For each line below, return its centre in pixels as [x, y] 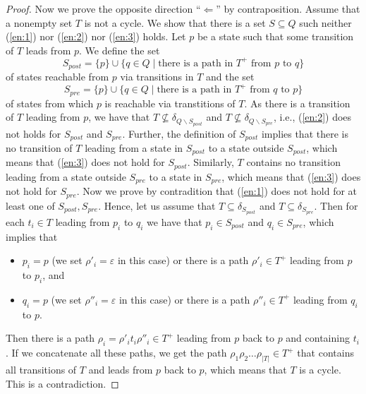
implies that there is [305, 133]
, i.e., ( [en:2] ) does [312, 117]
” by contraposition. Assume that [288, 8]
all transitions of [41, 369]
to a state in [176, 176]
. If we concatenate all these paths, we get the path [116, 353]
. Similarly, [211, 162]
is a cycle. [320, 369]
